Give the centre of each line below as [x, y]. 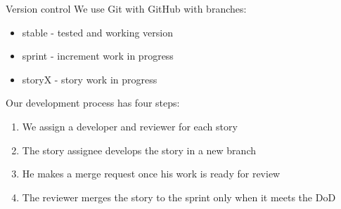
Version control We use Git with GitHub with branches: [126, 8]
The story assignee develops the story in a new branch [139, 150]
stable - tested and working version [97, 32]
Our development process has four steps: [93, 103]
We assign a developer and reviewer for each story [130, 126]
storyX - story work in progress [90, 79]
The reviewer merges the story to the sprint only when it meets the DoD [179, 197]
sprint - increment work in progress [98, 56]
